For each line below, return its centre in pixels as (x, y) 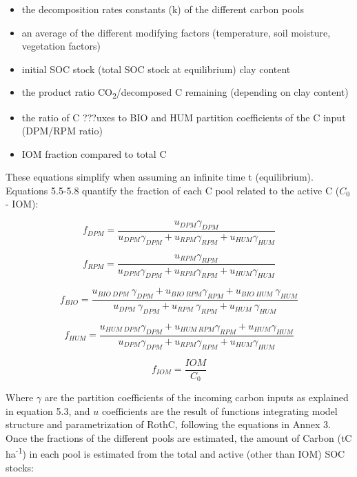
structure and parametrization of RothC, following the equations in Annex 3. (168, 424)
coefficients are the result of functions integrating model (220, 410)
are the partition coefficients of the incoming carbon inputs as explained (196, 397)
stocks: (20, 467)
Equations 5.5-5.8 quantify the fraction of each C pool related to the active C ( (173, 190)
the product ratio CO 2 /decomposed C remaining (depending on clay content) (185, 93)
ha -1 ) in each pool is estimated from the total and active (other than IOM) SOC (175, 453)
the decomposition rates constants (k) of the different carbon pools (163, 9)
